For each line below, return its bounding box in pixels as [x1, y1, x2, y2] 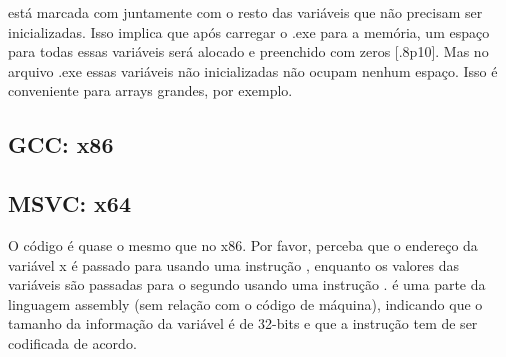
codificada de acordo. [8, 332, 137, 353]
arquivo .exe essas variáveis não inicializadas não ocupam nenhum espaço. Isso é [8, 60, 498, 81]
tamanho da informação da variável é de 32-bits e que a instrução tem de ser [8, 313, 478, 334]
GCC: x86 [8, 129, 114, 160]
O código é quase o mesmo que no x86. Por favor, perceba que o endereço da [8, 234, 478, 255]
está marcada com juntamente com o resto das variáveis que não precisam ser [8, 2, 483, 22]
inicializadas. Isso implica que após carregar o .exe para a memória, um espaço [8, 21, 490, 42]
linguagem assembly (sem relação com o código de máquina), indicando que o [8, 293, 483, 314]
